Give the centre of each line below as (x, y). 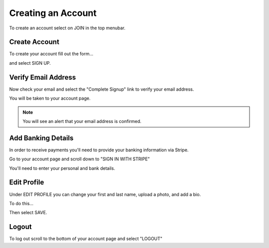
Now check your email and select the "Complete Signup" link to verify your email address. (102, 89)
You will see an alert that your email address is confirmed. (82, 121)
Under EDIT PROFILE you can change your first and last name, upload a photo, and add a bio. (105, 194)
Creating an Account (53, 13)
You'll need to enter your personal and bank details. (62, 168)
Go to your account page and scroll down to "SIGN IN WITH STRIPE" (79, 159)
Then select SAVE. (28, 213)
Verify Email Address (43, 77)
